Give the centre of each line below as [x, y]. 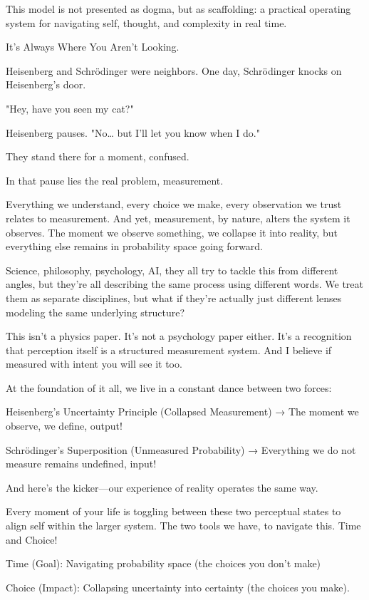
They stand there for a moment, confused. [98, 156]
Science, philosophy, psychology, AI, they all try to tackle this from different [172, 270]
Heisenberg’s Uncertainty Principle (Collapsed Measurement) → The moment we [182, 412]
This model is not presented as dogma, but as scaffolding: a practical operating [178, 9]
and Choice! [32, 539]
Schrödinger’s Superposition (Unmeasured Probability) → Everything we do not [181, 449]
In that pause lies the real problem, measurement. [115, 180]
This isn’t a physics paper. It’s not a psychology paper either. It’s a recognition [179, 336]
